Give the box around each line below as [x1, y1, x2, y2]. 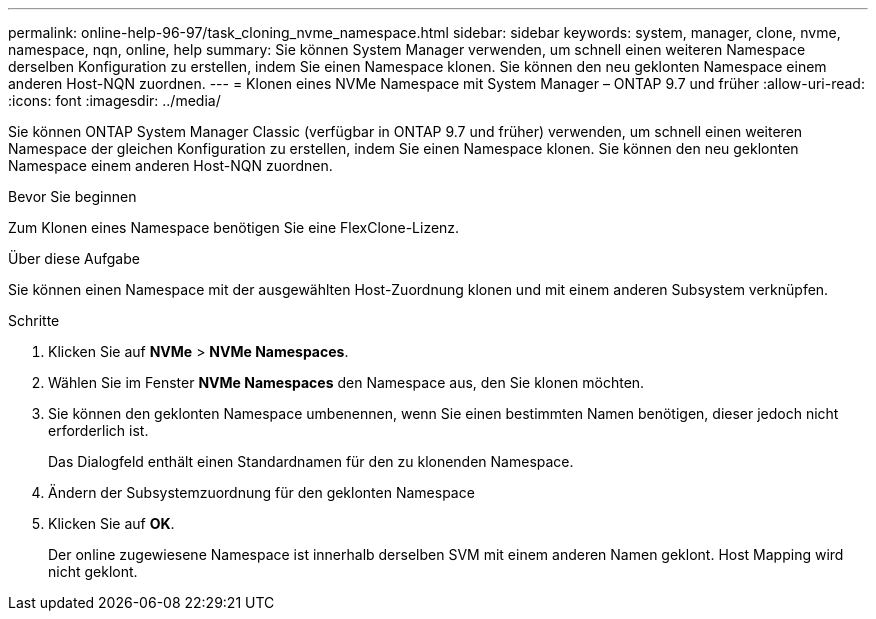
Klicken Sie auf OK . [48, 515, 175, 532]
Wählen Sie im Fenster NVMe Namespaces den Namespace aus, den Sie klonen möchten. [48, 374, 645, 391]
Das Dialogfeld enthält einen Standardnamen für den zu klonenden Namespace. [48, 453, 574, 470]
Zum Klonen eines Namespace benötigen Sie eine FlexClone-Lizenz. [8, 219, 460, 236]
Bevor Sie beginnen [8, 188, 137, 205]
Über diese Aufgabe [8, 250, 140, 267]
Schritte [8, 312, 60, 329]
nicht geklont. [48, 563, 138, 580]
